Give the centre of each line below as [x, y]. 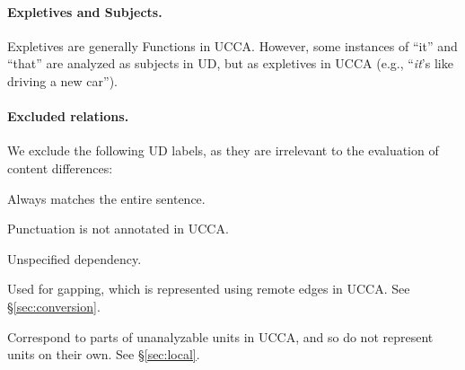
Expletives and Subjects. [85, 11]
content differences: [60, 167]
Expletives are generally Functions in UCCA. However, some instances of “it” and [232, 45]
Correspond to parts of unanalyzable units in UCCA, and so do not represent [220, 336]
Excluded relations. [68, 116]
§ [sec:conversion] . [54, 306]
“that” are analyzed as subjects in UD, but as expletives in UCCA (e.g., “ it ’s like [230, 63]
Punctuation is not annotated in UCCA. [118, 229]
